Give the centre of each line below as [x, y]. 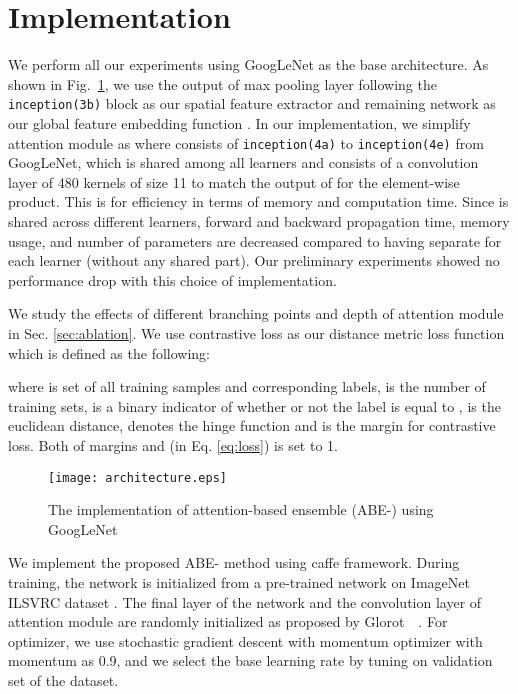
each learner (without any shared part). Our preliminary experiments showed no [254, 260]
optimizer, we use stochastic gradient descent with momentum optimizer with [245, 640]
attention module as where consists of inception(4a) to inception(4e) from [246, 142]
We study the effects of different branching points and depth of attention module [256, 313]
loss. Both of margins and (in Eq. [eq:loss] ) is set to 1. [173, 444]
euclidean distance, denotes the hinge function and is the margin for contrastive [252, 425]
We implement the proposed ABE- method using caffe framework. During [234, 562]
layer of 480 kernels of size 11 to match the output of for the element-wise [234, 181]
